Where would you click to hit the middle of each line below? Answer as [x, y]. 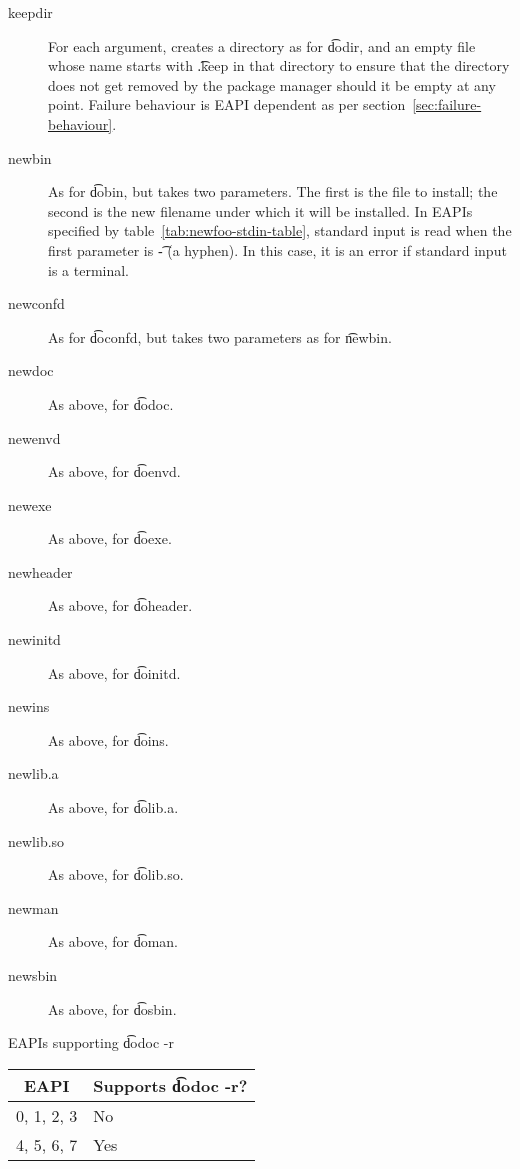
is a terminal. [89, 269]
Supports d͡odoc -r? [170, 1085]
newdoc [31, 370]
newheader [40, 571]
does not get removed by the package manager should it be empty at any [272, 84]
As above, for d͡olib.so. [116, 874]
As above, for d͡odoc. [111, 403]
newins [29, 706]
